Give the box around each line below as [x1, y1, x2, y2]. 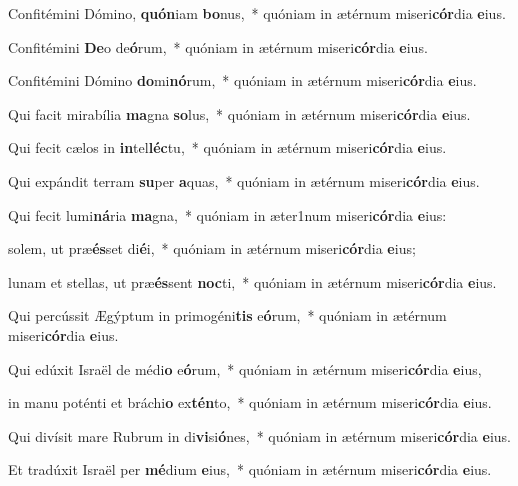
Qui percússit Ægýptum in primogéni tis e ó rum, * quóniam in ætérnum [8, 305, 447, 326]
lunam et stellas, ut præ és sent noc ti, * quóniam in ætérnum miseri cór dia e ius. [8, 271, 497, 292]
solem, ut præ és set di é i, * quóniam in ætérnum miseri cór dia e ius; [8, 238, 416, 259]
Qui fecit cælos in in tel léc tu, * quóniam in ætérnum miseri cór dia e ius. [8, 137, 447, 158]
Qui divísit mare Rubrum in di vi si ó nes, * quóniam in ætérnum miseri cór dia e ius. [8, 425, 511, 446]
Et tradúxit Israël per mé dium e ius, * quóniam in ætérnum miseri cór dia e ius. [8, 459, 492, 480]
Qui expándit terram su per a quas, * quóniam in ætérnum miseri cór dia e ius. [8, 170, 480, 191]
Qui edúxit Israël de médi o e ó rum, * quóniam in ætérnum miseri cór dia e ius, [8, 358, 482, 379]
